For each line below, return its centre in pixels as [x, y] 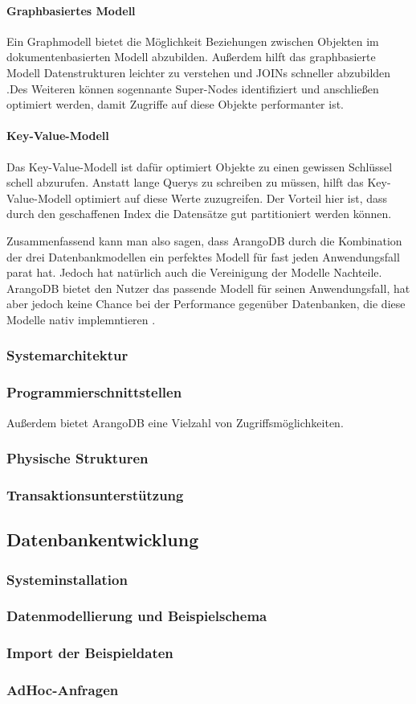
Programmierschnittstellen [94, 392]
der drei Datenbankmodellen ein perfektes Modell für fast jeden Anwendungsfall [203, 256]
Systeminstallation [67, 579]
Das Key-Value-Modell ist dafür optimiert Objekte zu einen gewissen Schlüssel [200, 166]
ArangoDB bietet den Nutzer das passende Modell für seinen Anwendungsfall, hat [208, 288]
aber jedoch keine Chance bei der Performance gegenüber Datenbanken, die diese [206, 304]
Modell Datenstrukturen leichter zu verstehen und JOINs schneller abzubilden [199, 72]
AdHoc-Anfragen [63, 690]
